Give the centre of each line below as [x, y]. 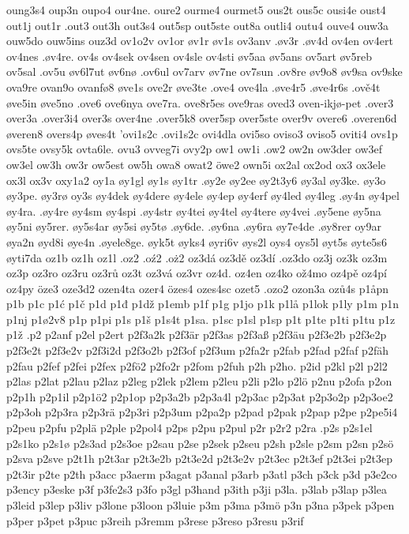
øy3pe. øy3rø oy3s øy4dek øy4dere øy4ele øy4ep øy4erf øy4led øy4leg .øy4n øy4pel [203, 196]
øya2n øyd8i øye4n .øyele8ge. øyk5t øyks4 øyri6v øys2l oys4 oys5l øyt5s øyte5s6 [197, 241]
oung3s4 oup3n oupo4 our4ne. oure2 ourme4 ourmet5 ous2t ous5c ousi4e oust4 [196, 9]
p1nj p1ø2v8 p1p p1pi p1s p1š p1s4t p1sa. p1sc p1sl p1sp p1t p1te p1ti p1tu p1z [201, 319]
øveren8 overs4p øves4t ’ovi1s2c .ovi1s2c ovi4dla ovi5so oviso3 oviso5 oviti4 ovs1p [202, 133]
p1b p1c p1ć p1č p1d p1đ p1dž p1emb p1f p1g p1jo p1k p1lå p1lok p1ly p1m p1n [203, 304]
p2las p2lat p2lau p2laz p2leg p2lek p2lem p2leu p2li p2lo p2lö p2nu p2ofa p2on [199, 381]
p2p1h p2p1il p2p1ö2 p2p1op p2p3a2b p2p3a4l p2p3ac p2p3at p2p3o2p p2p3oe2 [200, 396]
